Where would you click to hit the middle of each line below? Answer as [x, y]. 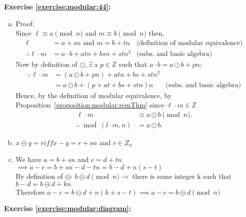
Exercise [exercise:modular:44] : [58, 6]
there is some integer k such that [182, 176]
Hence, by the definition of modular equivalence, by [94, 95]
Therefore [30, 191]
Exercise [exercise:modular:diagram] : [68, 208]
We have [28, 159]
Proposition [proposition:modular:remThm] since [90, 105]
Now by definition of [46, 64]
